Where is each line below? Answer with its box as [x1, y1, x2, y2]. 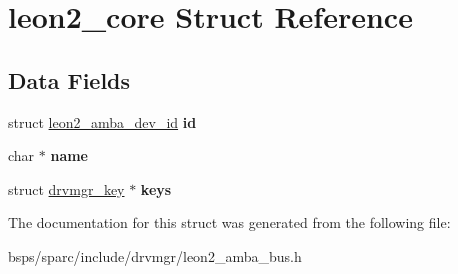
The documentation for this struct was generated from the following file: [8, 212, 451, 233]
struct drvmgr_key [8, 178, 125, 199]
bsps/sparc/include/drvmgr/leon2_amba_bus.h [8, 245, 302, 266]
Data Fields [8, 64, 131, 95]
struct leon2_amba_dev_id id [8, 111, 197, 132]
